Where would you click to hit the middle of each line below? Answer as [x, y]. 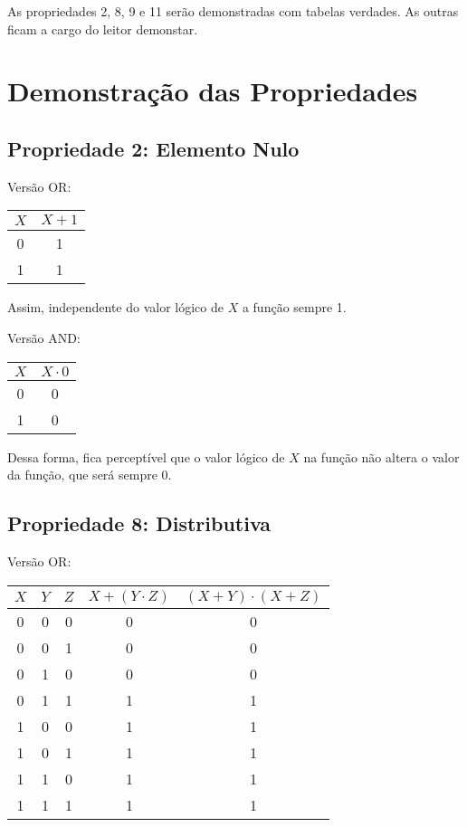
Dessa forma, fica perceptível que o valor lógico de [146, 456]
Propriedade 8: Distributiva [139, 523]
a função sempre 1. [294, 307]
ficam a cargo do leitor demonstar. [103, 29]
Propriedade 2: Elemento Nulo [153, 148]
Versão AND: [44, 337]
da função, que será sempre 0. [90, 475]
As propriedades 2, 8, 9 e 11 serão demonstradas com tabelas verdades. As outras [233, 11]
